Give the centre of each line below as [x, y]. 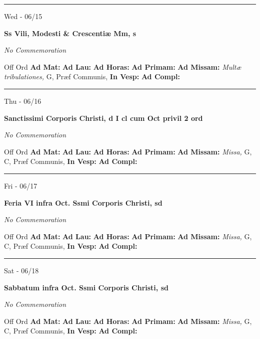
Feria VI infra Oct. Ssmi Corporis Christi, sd [83, 202]
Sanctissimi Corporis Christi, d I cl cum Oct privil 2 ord [103, 118]
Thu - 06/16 [23, 101]
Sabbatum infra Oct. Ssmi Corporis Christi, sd [86, 287]
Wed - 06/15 [23, 16]
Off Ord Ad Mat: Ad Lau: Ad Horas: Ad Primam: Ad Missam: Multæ [123, 66]
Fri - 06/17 [21, 185]
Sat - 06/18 [21, 270]
